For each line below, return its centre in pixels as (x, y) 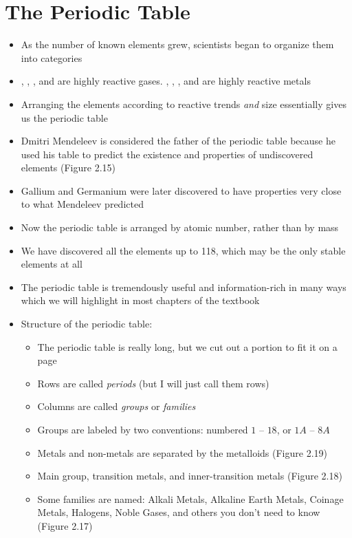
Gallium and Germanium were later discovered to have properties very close (181, 190)
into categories (52, 57)
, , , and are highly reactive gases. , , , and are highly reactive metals (166, 81)
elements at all (52, 264)
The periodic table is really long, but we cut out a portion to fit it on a (187, 346)
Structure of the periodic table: (87, 324)
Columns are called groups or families (117, 406)
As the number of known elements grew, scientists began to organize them (177, 44)
